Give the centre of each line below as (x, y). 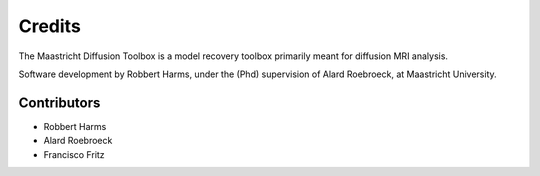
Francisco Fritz (74, 154)
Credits (50, 26)
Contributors (59, 102)
